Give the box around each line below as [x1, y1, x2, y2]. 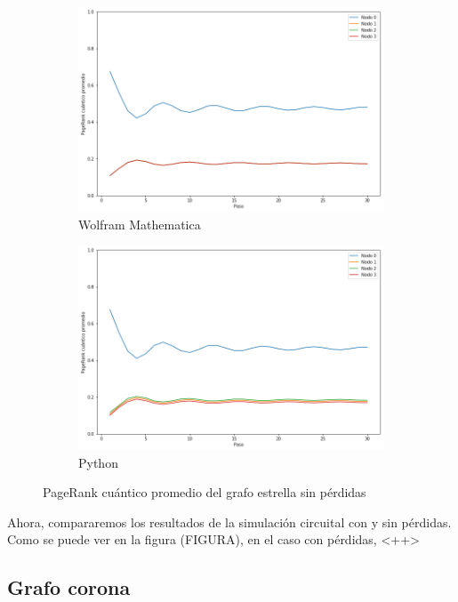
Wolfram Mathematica [78, 214, 201, 233]
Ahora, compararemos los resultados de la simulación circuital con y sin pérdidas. [7, 512, 452, 531]
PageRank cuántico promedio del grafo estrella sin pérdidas [43, 483, 366, 502]
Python [78, 453, 118, 471]
